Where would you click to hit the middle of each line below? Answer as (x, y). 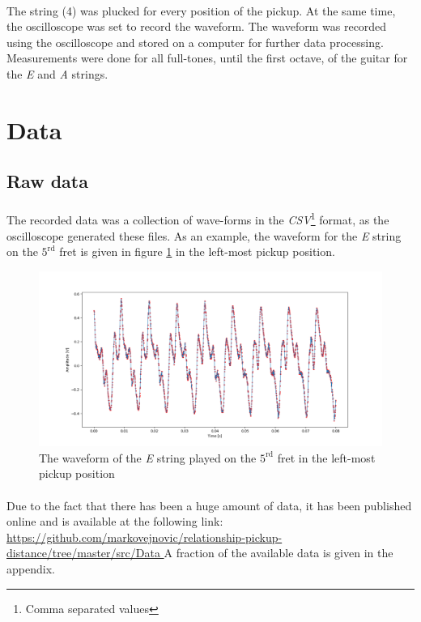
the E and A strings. (57, 73)
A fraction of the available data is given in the (279, 553)
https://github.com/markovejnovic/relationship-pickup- (145, 537)
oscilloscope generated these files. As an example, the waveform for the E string (204, 235)
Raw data (47, 181)
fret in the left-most (326, 457)
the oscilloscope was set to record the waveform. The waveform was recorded (197, 26)
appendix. (31, 569)
